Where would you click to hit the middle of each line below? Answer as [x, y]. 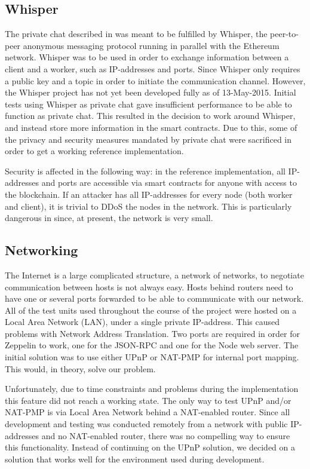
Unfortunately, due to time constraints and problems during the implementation [152, 389]
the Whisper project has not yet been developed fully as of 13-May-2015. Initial [151, 92]
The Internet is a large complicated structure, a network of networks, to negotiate [154, 275]
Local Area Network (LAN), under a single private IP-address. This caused [142, 322]
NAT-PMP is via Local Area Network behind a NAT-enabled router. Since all [148, 412]
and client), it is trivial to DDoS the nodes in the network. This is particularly [148, 206]
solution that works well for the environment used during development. [135, 459]
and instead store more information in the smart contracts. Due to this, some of [151, 127]
